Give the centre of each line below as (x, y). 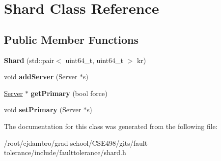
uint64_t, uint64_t (94, 60)
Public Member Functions (71, 39)
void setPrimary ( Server (43, 110)
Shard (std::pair (29, 60)
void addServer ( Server (41, 77)
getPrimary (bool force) (69, 93)
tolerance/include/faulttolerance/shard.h (65, 152)
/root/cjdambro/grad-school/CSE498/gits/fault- (77, 143)
